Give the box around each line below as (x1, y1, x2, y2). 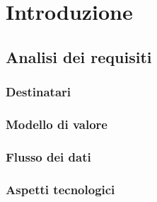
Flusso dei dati (6, 147, 91, 165)
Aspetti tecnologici (6, 180, 115, 198)
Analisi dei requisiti (6, 45, 152, 67)
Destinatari (6, 83, 71, 101)
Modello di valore (6, 115, 107, 133)
